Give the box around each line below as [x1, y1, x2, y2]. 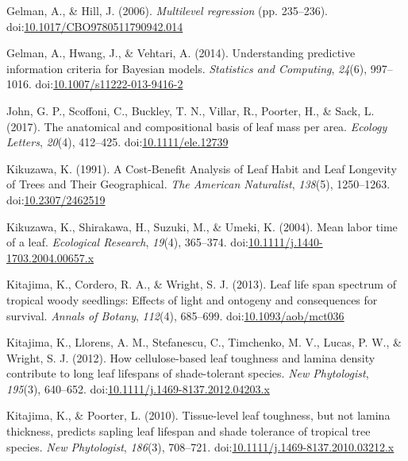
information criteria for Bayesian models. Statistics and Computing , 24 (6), [6, 60, 368, 76]
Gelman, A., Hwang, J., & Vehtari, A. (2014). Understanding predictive [6, 45, 356, 61]
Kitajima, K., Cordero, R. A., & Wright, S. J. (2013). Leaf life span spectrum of [6, 276, 396, 292]
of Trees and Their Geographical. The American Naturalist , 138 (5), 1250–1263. [6, 176, 391, 192]
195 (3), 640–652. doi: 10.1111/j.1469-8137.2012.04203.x [6, 380, 270, 397]
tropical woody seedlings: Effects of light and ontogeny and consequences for [6, 291, 378, 308]
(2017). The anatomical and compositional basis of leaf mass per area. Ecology [6, 118, 387, 134]
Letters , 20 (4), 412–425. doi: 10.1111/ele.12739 [6, 134, 229, 150]
